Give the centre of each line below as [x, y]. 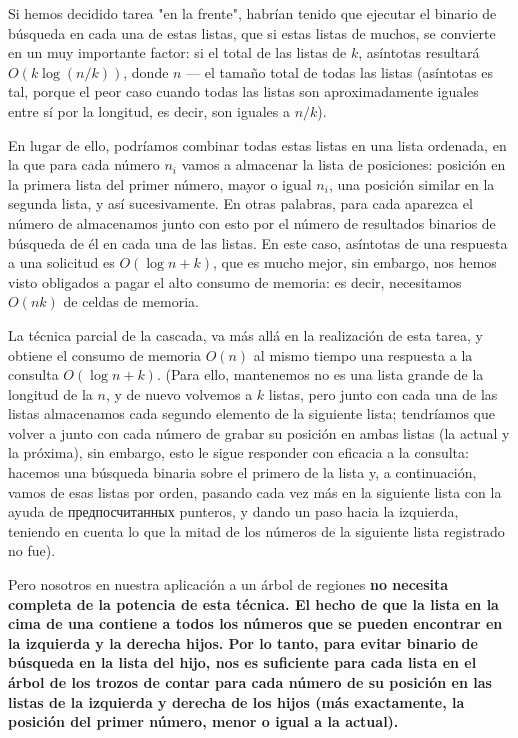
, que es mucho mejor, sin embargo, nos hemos [355, 262]
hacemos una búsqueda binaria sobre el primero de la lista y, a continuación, [242, 472]
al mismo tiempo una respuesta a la [363, 354]
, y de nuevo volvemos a [179, 393]
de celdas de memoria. [131, 301]
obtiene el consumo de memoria [104, 354]
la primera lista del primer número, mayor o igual [160, 183]
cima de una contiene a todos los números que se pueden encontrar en [255, 623]
